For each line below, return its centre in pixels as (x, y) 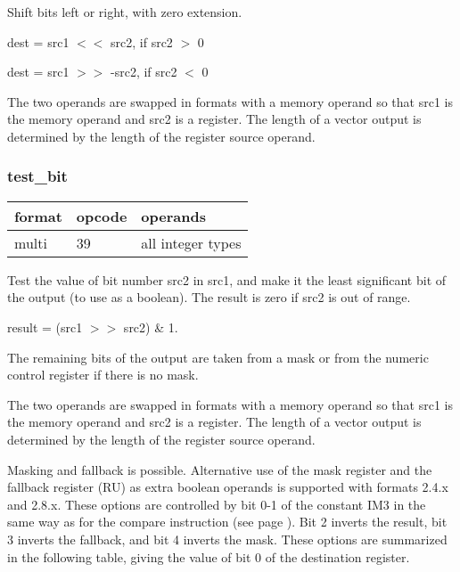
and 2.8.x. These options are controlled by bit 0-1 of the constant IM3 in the (217, 504)
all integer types (191, 242)
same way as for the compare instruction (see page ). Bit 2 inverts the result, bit (227, 522)
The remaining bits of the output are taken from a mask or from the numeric (218, 357)
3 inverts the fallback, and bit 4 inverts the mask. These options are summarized (227, 539)
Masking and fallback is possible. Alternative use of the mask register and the (220, 469)
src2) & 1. (151, 327)
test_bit (37, 176)
